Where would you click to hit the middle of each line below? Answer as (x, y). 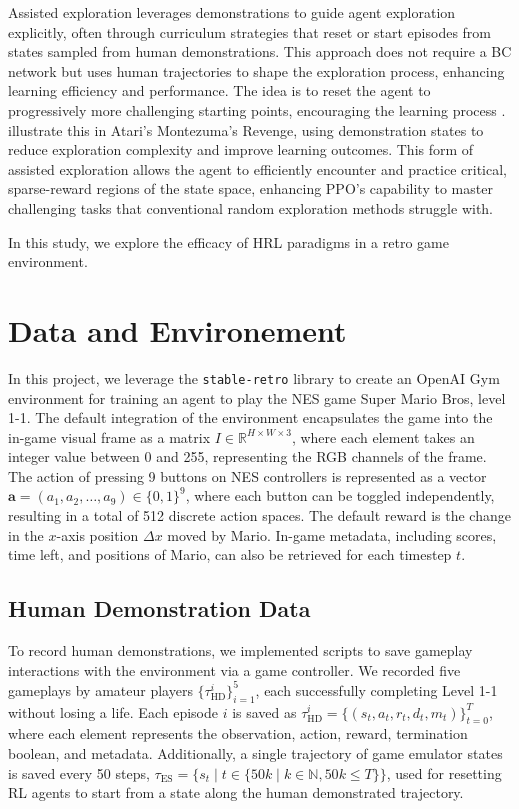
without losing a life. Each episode (113, 711)
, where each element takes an (383, 436)
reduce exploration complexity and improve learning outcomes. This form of (241, 149)
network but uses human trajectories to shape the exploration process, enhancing (256, 70)
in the (26, 534)
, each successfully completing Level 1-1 (376, 689)
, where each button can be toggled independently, (340, 495)
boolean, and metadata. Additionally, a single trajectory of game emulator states (255, 752)
